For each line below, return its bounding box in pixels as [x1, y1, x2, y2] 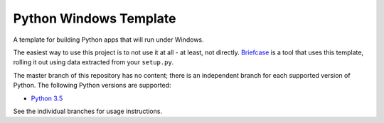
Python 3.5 [31, 94, 63, 102]
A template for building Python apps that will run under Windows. [13, 35, 204, 44]
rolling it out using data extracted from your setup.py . [13, 58, 174, 66]
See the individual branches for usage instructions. [13, 107, 163, 115]
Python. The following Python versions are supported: [13, 81, 171, 90]
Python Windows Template [13, 11, 176, 26]
